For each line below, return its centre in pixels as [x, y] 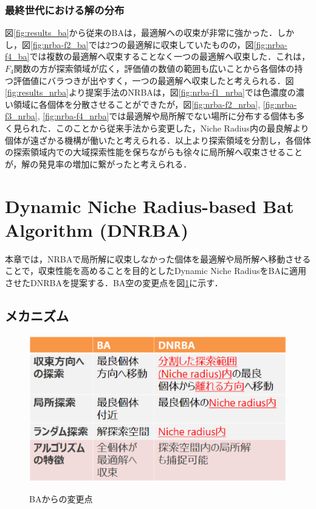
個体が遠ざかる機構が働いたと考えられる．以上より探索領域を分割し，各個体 [158, 140]
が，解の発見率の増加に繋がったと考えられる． [98, 163]
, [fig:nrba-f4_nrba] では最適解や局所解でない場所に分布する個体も [167, 116]
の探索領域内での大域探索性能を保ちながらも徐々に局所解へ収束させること [154, 152]
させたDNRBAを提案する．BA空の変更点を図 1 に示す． [114, 282]
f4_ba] [17, 56]
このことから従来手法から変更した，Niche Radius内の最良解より [182, 128]
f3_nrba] [21, 116]
